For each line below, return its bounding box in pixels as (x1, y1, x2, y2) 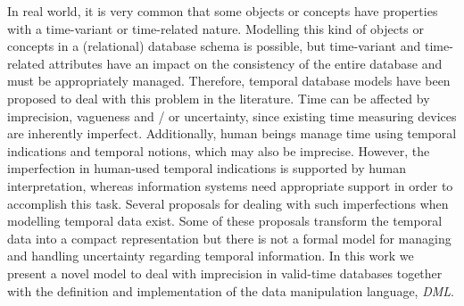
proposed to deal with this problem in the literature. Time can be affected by (7, 88, 430, 107)
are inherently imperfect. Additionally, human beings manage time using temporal (7, 124, 457, 143)
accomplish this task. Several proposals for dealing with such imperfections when (7, 194, 449, 212)
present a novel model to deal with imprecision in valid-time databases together (7, 263, 443, 282)
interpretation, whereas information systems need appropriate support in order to (7, 176, 453, 194)
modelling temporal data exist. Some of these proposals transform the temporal (7, 211, 443, 230)
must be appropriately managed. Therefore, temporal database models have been (7, 71, 451, 90)
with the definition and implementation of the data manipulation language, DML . (7, 281, 454, 300)
